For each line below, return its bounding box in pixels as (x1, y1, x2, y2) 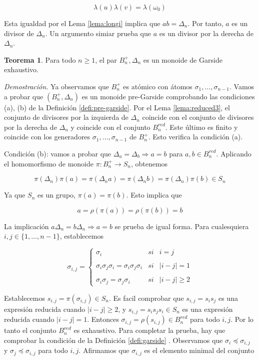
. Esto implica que (126, 190, 182, 200)
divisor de (4, 28, 34, 38)
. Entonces (87, 314, 119, 324)
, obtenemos (130, 158, 168, 168)
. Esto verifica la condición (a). (148, 131, 243, 142)
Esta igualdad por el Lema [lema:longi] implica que (4, 18, 160, 28)
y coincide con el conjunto (70, 121, 150, 132)
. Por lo (230, 314, 253, 324)
